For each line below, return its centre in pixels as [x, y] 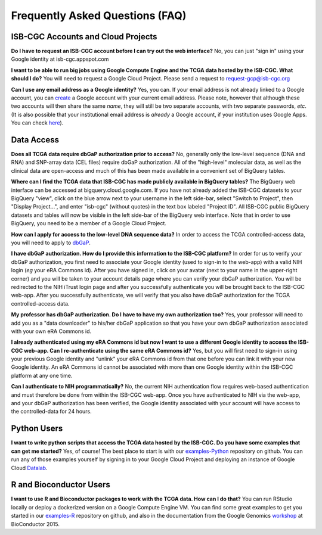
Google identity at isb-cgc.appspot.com [60, 59]
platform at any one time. [42, 375]
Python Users [37, 429]
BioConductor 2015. [35, 524]
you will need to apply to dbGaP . [51, 242]
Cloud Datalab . [29, 468]
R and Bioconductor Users [61, 485]
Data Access [35, 140]
